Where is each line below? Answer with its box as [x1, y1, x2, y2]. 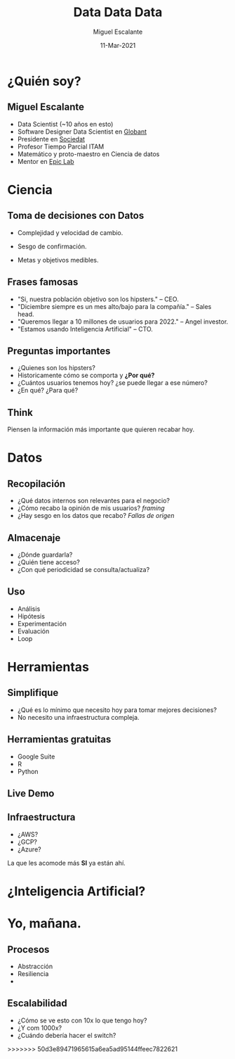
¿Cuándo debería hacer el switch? [17, 1031, 116, 1039]
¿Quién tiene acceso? [17, 558, 81, 566]
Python [17, 767, 39, 775]
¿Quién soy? [7, 73, 82, 89]
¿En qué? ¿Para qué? [17, 386, 79, 395]
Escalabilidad [7, 997, 68, 1010]
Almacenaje [7, 532, 61, 544]
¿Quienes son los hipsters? [17, 364, 96, 372]
